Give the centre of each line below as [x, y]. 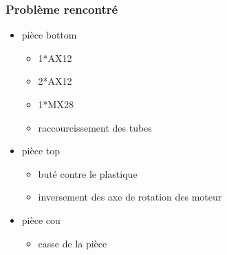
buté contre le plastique [88, 173]
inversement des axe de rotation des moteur [130, 197]
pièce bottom [49, 35]
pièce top [41, 151]
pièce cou [41, 220]
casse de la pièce [73, 243]
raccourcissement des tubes [95, 127]
